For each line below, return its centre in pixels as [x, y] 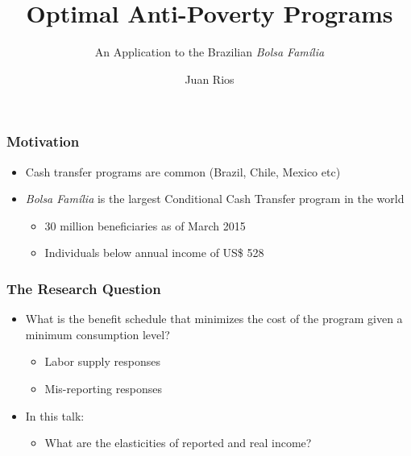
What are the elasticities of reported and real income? [178, 443]
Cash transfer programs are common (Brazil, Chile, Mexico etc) [183, 171]
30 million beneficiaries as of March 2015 [145, 225]
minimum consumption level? [98, 334]
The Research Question [84, 288]
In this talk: [55, 415]
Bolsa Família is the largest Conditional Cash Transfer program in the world [215, 199]
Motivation [43, 141]
